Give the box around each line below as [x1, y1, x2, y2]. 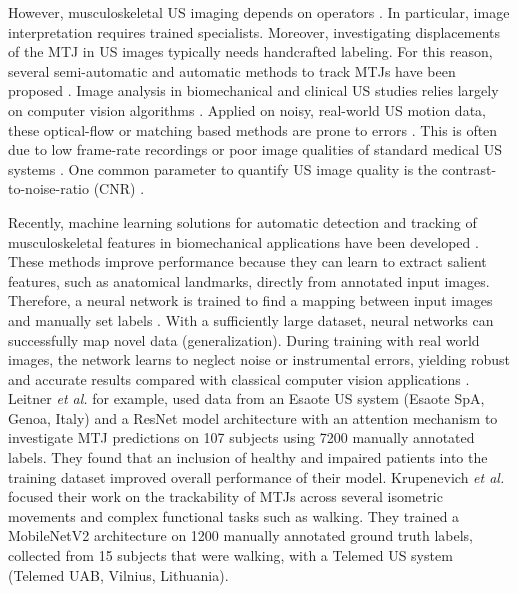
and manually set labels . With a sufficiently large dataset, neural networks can [8, 309, 494, 330]
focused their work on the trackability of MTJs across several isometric [8, 486, 443, 507]
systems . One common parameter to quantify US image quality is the [8, 158, 438, 179]
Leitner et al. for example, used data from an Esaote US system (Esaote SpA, [8, 388, 485, 409]
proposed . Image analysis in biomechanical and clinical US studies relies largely [8, 80, 499, 101]
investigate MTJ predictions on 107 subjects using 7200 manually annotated [8, 427, 475, 448]
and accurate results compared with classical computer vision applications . [8, 368, 470, 389]
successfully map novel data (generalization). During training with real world [8, 329, 480, 350]
